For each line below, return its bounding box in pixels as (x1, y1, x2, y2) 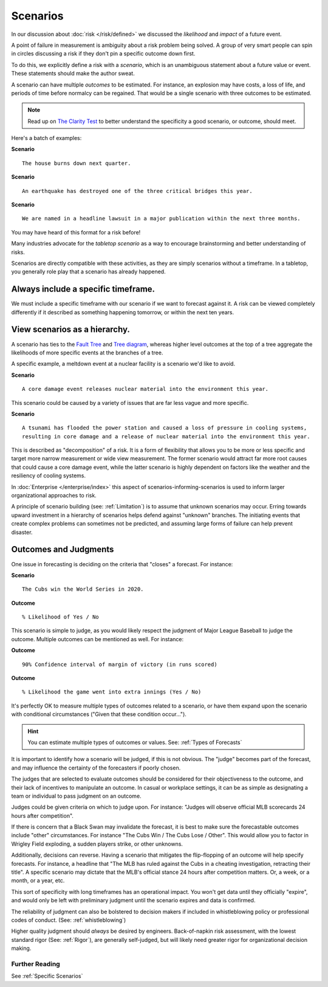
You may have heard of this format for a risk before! (11, 228, 141, 236)
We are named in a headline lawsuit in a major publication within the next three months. (22, 215, 301, 222)
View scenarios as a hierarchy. (11, 325, 131, 335)
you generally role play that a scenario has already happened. (11, 268, 166, 275)
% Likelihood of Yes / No (22, 614, 100, 620)
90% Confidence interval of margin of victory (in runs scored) (22, 661, 218, 668)
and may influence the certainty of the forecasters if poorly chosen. (11, 764, 181, 771)
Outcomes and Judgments (11, 544, 114, 555)
